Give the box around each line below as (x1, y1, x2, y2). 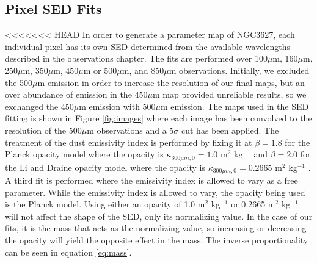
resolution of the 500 (5, 123, 82, 136)
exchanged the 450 (5, 99, 74, 112)
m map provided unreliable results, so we (152, 88, 307, 101)
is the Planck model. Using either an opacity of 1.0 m (5, 198, 205, 211)
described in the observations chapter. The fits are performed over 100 (5, 52, 268, 65)
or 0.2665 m (231, 198, 275, 211)
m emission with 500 (79, 99, 156, 112)
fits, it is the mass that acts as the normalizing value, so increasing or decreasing (5, 222, 307, 234)
